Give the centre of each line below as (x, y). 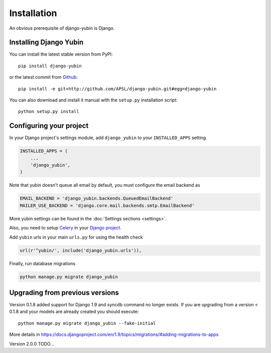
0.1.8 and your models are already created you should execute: (74, 312)
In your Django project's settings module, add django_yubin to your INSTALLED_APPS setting (108, 138)
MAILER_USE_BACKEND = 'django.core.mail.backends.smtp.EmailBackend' (107, 205)
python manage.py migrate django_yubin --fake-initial (87, 323)
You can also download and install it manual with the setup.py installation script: (93, 100)
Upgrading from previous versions (64, 292)
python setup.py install (49, 111)
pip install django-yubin (50, 66)
